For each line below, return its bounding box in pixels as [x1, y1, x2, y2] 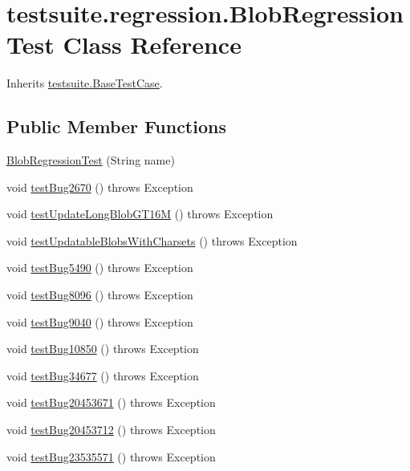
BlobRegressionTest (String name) [6, 152, 175, 169]
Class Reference [63, 28, 242, 61]
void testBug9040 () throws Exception [6, 313, 193, 330]
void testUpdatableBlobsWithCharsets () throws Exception [6, 232, 298, 249]
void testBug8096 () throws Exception [6, 286, 193, 303]
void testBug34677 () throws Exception [6, 367, 199, 384]
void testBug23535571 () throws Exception [6, 448, 216, 465]
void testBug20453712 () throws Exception [6, 421, 216, 438]
